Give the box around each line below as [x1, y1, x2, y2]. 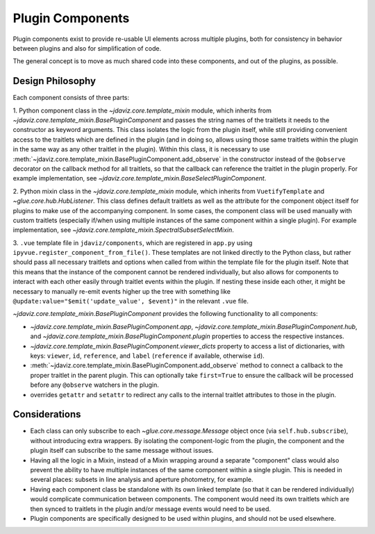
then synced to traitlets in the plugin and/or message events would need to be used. [30, 504, 271, 513]
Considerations [12, 408, 81, 420]
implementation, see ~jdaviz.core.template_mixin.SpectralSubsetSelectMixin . [12, 226, 234, 234]
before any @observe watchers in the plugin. [30, 381, 160, 389]
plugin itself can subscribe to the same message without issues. [30, 447, 214, 455]
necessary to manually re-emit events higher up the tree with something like [12, 287, 231, 295]
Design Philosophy [12, 75, 97, 87]
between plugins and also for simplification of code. [12, 44, 162, 52]
